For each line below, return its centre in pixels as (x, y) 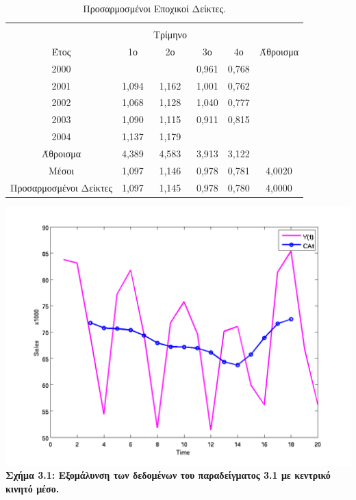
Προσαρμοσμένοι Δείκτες (61, 187)
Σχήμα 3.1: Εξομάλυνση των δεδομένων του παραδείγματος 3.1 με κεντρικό (168, 475)
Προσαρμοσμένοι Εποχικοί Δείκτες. (154, 8)
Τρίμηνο (170, 35)
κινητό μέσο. (33, 488)
